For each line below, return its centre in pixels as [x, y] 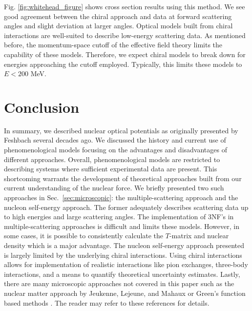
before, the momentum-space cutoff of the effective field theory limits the [113, 45]
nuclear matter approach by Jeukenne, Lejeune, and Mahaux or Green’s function [125, 293]
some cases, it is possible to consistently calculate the [84, 236]
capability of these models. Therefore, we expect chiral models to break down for [125, 54]
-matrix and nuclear [199, 236]
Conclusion [42, 107]
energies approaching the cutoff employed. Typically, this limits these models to [123, 64]
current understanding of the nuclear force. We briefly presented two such [114, 188]
